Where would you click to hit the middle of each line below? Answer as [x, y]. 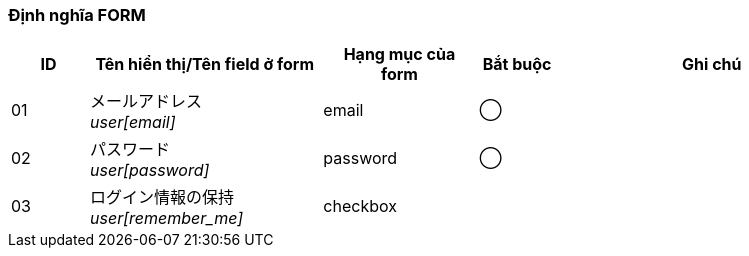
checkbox [360, 206]
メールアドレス [146, 101]
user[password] [150, 170]
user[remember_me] [167, 218]
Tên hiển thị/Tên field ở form [205, 64]
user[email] [133, 122]
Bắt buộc [517, 64]
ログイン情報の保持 [162, 197]
